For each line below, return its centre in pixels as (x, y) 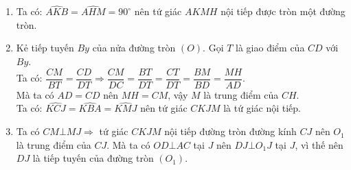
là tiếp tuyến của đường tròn (93, 158)
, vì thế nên (319, 144)
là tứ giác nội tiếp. (262, 108)
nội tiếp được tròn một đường (283, 11)
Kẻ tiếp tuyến (45, 48)
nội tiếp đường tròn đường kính (230, 131)
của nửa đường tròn (134, 48)
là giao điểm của (270, 48)
